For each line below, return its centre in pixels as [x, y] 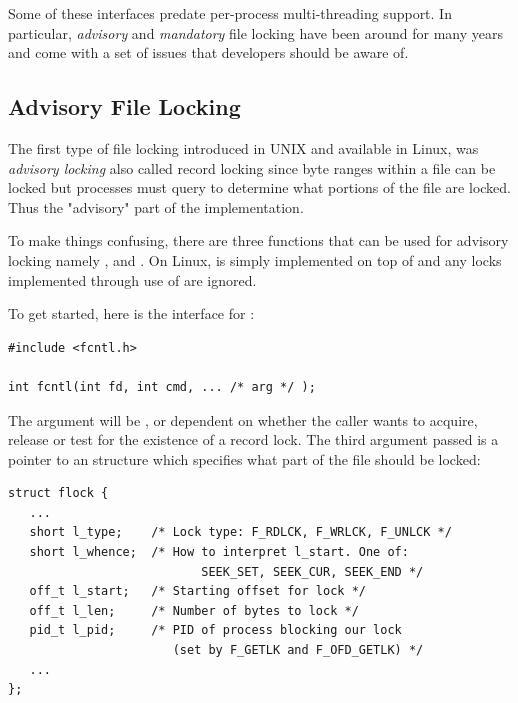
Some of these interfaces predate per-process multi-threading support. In [230, 13]
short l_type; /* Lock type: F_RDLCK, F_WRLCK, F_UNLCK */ [240, 532]
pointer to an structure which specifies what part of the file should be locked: [244, 458]
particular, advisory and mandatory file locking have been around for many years [256, 32]
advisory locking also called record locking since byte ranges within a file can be [252, 167]
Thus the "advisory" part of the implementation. [156, 206]
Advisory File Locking [124, 106]
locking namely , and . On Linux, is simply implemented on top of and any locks [255, 259]
